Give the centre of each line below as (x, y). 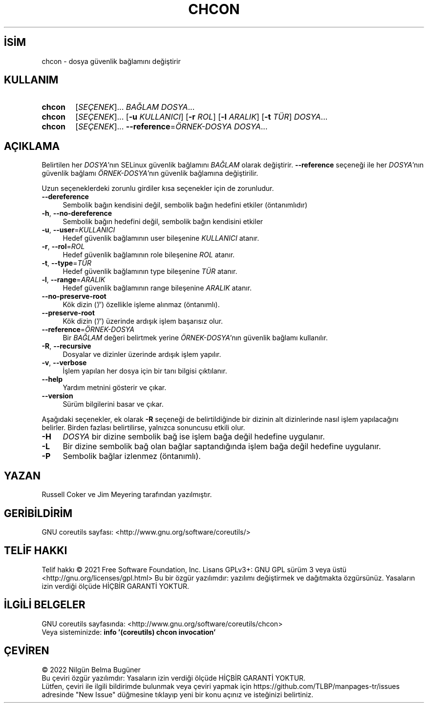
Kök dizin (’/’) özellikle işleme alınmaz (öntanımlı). (141, 305)
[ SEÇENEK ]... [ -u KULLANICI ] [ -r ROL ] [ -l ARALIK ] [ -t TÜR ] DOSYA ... (202, 117)
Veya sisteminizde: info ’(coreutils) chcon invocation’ (129, 632)
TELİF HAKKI (36, 551)
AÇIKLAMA (32, 146)
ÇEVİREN (27, 651)
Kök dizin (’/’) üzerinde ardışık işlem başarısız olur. (143, 321)
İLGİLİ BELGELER (45, 605)
